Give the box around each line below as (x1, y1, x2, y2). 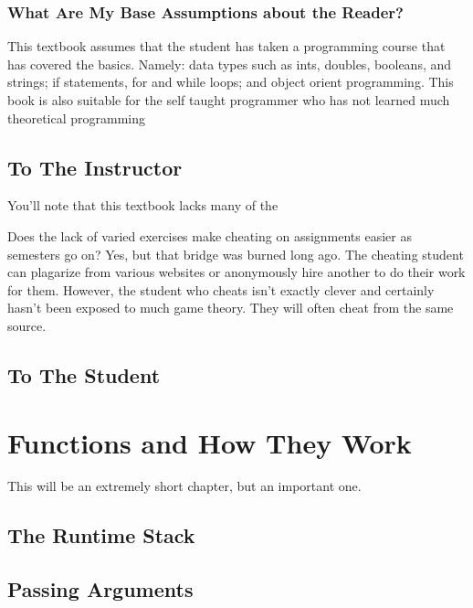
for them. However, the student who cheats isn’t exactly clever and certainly (7, 280, 435, 299)
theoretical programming (7, 108, 146, 127)
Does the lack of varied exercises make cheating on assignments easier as (7, 226, 412, 245)
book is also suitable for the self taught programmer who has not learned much (7, 91, 450, 109)
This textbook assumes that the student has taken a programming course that (7, 37, 446, 56)
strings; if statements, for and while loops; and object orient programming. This (7, 72, 454, 91)
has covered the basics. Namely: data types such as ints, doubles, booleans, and (7, 54, 452, 73)
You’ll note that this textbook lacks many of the (7, 196, 279, 215)
